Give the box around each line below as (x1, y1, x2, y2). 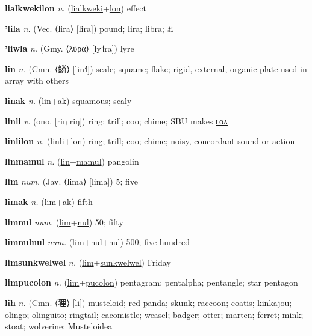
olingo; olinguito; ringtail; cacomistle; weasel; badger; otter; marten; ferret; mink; (5, 308, 304, 320)
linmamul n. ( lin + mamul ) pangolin (5, 154, 139, 167)
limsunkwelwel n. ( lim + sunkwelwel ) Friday (5, 255, 171, 268)
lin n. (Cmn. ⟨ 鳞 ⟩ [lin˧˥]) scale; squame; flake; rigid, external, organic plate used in (5, 62, 307, 75)
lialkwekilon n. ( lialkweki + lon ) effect (5, 2, 146, 14)
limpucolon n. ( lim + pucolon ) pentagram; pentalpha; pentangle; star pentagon (5, 276, 298, 289)
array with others (5, 74, 69, 87)
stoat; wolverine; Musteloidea (5, 320, 113, 332)
